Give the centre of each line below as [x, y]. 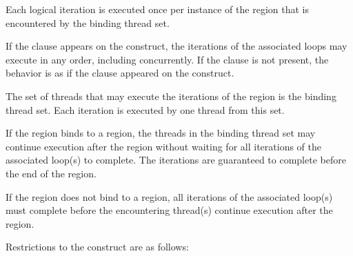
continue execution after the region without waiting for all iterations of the [163, 146]
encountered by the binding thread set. [88, 22]
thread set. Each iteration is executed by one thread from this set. [145, 109]
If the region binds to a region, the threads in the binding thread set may [161, 133]
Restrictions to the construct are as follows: [97, 247]
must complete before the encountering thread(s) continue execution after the [169, 210]
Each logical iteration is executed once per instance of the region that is [157, 9]
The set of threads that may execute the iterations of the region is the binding [171, 96]
